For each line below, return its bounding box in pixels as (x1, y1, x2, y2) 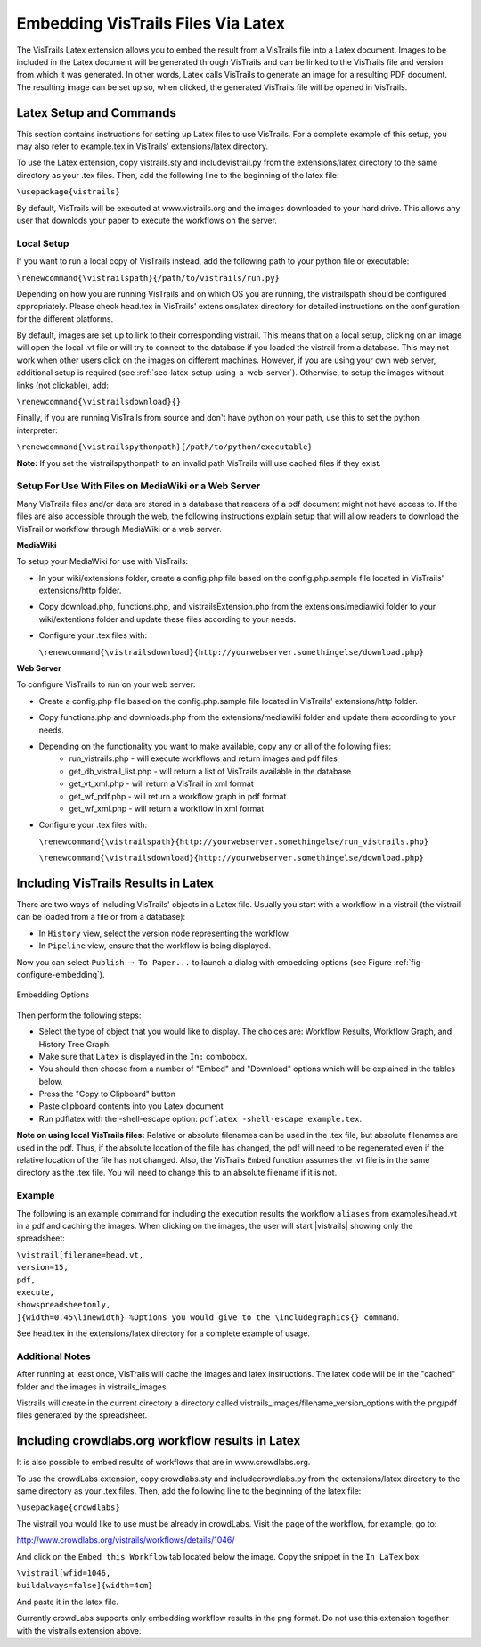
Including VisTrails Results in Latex (16, 875, 215, 890)
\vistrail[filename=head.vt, (16, 1250, 144, 1260)
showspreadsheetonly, (16, 1299, 111, 1310)
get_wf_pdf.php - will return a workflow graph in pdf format (69, 791, 287, 801)
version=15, (16, 1262, 69, 1273)
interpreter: (16, 424, 58, 436)
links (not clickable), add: (16, 380, 109, 390)
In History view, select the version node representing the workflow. (38, 928, 291, 938)
